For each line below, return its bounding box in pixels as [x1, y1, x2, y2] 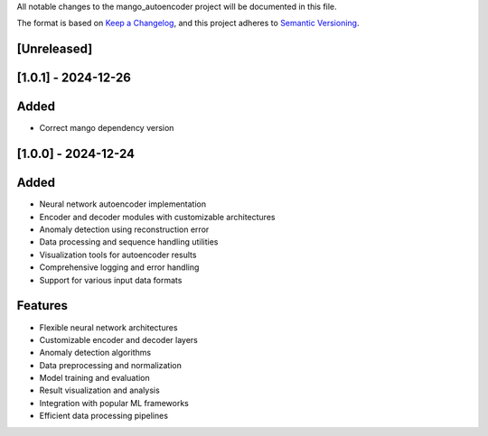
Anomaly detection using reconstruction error [39, 224, 210, 235]
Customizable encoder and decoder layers [39, 334, 198, 345]
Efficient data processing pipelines [39, 411, 169, 422]
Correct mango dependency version [39, 123, 174, 134]
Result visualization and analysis [39, 385, 160, 396]
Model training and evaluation [39, 373, 151, 384]
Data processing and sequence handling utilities [39, 237, 219, 247]
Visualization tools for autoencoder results [39, 249, 197, 260]
